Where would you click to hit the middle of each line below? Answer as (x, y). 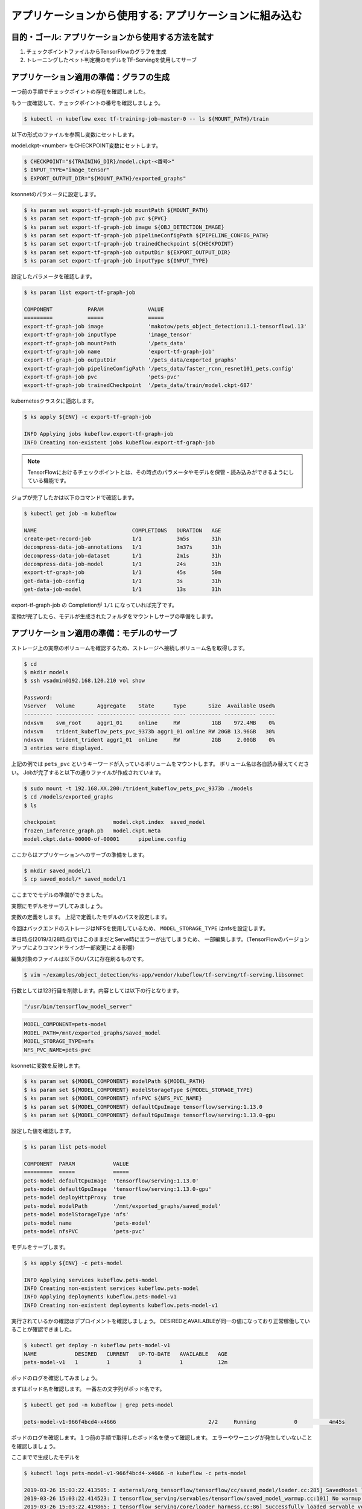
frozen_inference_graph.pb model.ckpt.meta (92, 831)
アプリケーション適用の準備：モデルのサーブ (94, 633)
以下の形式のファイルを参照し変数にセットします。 (75, 134)
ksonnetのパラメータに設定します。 (55, 194)
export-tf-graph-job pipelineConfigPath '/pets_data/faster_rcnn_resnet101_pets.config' (159, 368)
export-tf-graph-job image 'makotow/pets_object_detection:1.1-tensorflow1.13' (165, 326)
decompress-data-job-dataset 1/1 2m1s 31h (122, 556)
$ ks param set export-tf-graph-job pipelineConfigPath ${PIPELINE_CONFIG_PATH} (146, 236)
